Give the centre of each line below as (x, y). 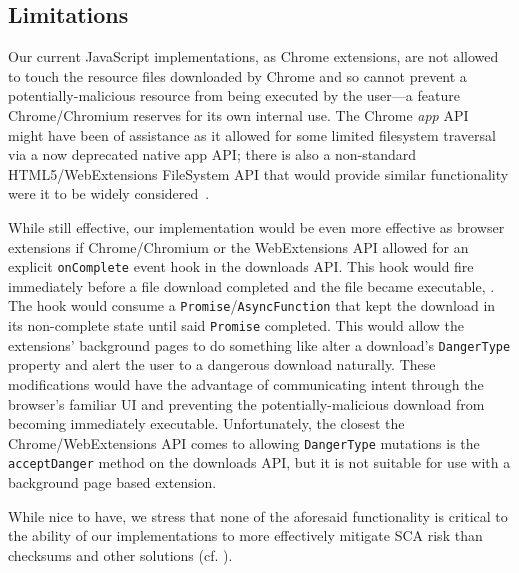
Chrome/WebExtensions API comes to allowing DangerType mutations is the (244, 442)
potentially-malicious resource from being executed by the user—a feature (234, 95)
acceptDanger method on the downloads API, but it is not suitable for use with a (259, 462)
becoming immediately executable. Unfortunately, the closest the (206, 423)
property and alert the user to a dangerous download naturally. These (222, 364)
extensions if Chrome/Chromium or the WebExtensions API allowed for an (238, 246)
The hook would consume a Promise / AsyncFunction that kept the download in (252, 305)
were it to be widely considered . (109, 193)
